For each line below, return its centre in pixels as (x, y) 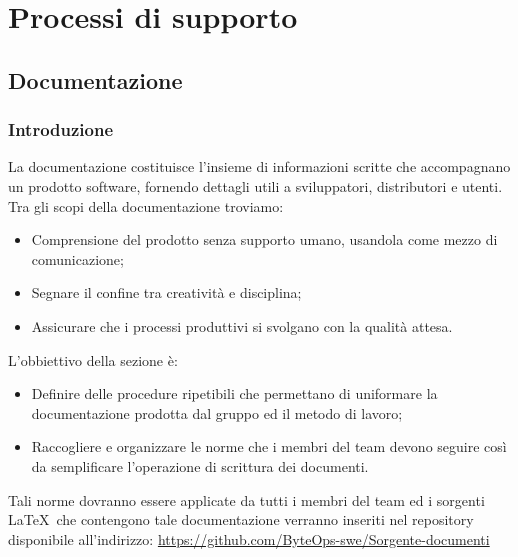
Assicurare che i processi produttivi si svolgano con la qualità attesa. (242, 325)
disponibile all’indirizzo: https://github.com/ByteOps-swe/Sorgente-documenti (249, 538)
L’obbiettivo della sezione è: (93, 359)
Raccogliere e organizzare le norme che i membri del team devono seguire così (269, 446)
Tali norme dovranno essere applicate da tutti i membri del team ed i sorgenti (246, 499)
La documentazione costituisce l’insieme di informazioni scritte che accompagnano (259, 166)
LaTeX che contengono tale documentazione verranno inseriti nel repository (241, 519)
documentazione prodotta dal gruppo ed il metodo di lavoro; (217, 412)
